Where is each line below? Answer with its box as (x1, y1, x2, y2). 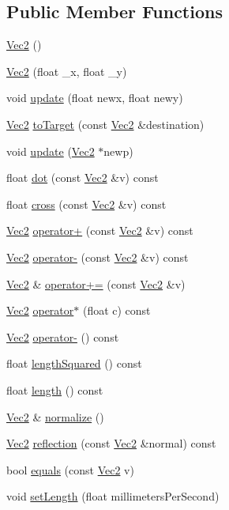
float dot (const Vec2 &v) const (6, 169, 159, 186)
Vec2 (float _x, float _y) (6, 62, 127, 79)
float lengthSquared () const (6, 355, 142, 372)
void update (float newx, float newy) (6, 89, 183, 106)
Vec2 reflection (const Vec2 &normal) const (6, 435, 216, 451)
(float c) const (82, 302, 151, 319)
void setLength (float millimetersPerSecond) (6, 488, 220, 504)
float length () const (6, 381, 103, 398)
